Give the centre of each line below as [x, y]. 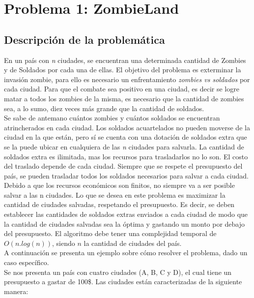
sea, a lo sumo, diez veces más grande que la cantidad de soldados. [104, 108]
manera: [16, 291]
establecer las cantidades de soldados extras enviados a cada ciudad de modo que [126, 214]
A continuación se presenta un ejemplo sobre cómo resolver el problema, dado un [126, 253]
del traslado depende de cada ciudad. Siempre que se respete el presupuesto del [123, 166]
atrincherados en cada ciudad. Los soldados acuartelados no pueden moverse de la [127, 127]
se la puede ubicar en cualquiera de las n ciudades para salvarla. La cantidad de [124, 146]
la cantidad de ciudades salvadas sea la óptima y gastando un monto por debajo [125, 223]
